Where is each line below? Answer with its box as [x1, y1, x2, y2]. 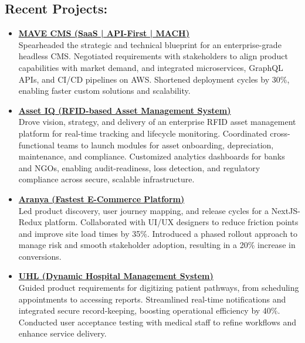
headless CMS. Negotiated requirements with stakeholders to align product [18, 50, 288, 62]
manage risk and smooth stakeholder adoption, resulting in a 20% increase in [18, 239, 296, 251]
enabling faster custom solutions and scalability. [18, 84, 191, 97]
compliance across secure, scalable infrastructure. [18, 173, 195, 185]
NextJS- [271, 204, 300, 216]
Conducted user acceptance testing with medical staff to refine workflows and [18, 315, 297, 328]
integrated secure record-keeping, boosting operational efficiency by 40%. [18, 304, 280, 317]
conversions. [18, 250, 62, 262]
